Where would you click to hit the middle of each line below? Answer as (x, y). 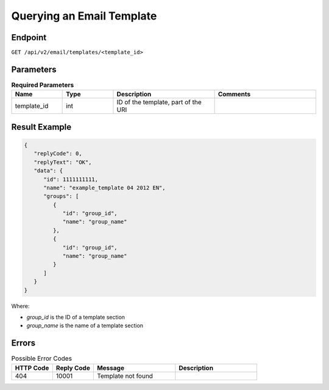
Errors (23, 343)
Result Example (41, 127)
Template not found (125, 376)
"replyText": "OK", (63, 162)
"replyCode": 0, (58, 154)
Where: (20, 306)
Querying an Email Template (84, 16)
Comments (234, 94)
